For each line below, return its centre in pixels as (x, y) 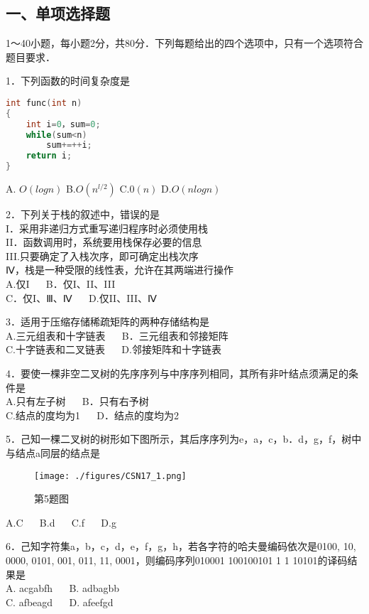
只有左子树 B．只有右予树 (82, 401)
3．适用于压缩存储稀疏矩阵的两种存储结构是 (108, 322)
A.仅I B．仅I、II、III (61, 284)
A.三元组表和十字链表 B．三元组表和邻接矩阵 (117, 335)
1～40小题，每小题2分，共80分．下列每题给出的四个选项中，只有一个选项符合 (184, 43)
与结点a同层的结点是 (53, 453)
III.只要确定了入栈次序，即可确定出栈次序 (102, 255)
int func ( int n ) (44, 103)
